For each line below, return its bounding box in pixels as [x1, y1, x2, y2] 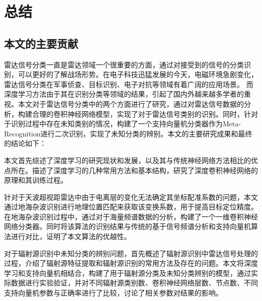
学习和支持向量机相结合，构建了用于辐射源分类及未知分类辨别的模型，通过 [4, 267, 251, 278]
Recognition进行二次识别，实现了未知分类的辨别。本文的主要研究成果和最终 [4, 128, 252, 138]
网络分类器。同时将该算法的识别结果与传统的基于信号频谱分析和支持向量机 [4, 221, 251, 232]
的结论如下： [4, 138, 46, 148]
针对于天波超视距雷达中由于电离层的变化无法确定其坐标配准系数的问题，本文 [4, 191, 258, 202]
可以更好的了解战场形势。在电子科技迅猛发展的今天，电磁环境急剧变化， [18, 69, 258, 80]
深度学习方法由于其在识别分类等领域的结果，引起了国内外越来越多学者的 [4, 89, 244, 99]
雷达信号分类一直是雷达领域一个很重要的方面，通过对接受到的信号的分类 [4, 59, 244, 69]
